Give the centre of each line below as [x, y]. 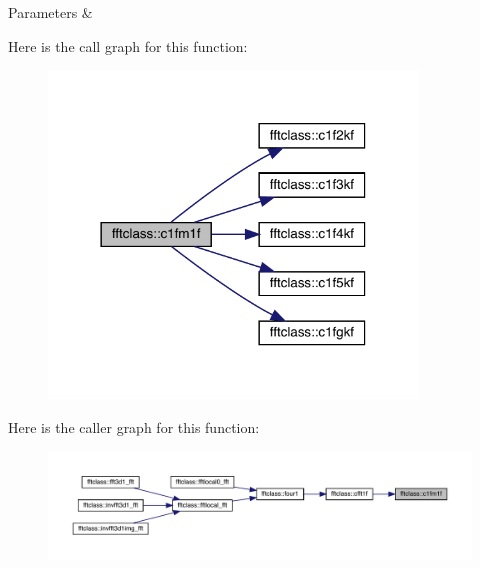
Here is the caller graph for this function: [134, 426]
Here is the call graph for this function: [128, 45]
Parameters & [50, 12]
